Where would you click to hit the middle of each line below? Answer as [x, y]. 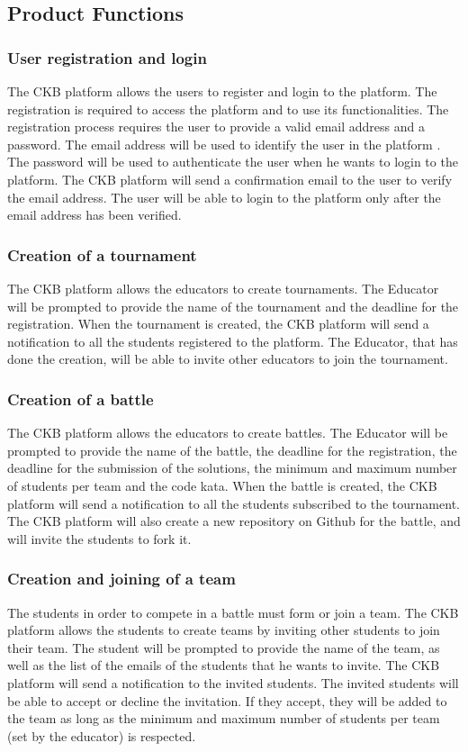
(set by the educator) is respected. [102, 735]
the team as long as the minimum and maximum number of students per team [224, 718]
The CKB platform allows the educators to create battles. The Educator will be [228, 433]
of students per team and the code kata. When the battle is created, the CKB [222, 485]
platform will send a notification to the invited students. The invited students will [233, 682]
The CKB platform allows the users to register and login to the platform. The [222, 91]
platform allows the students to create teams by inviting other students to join [224, 630]
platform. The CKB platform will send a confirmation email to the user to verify [230, 179]
